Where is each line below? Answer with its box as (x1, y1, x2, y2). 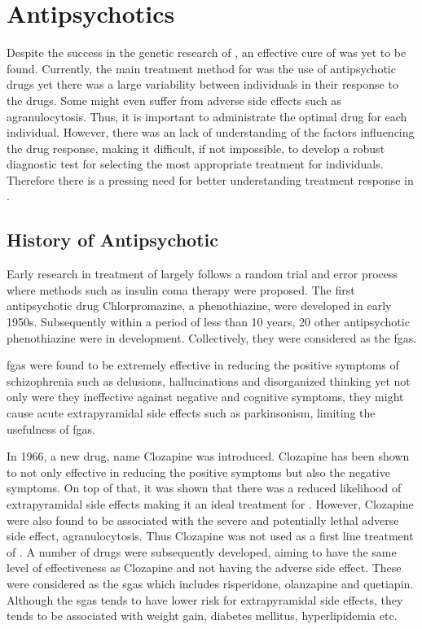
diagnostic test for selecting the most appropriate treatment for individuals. (7, 155, 384, 173)
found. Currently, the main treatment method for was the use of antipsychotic (7, 59, 396, 76)
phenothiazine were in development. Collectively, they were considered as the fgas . (7, 329, 417, 346)
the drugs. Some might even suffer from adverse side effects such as (7, 91, 341, 108)
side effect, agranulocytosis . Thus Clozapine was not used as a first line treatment (7, 527, 414, 544)
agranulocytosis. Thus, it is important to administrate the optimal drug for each (7, 107, 407, 124)
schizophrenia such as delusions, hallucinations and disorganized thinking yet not (7, 372, 411, 389)
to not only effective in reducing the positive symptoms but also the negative (7, 463, 390, 480)
